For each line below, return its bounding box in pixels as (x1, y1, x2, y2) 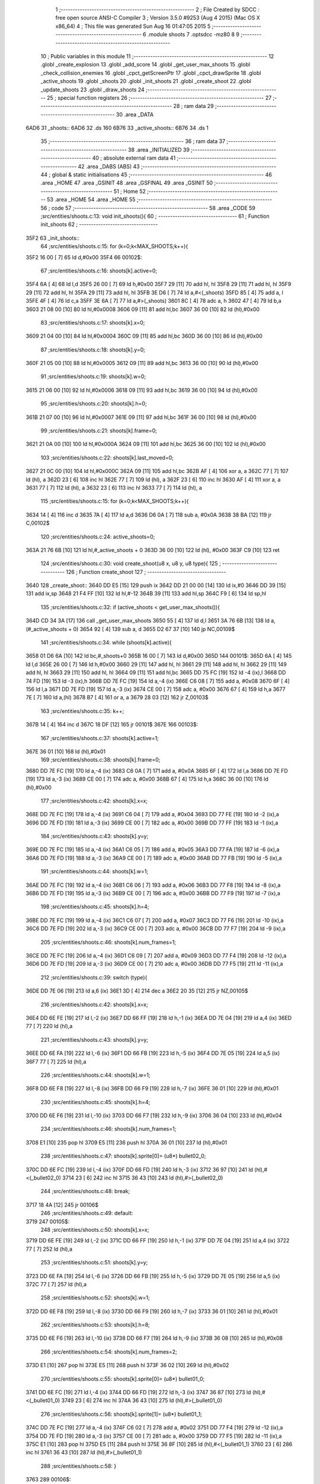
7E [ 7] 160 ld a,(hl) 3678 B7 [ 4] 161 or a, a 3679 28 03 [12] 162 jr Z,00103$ (25, 694, 209, 701)
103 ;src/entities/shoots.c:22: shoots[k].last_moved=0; (40, 454, 174, 461)
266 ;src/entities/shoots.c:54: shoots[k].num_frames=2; (40, 1348, 177, 1355)
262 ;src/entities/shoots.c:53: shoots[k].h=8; (40, 1321, 151, 1328)
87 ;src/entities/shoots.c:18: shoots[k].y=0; (40, 346, 145, 353)
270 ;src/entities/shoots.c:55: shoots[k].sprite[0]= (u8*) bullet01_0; (40, 1375, 205, 1382)
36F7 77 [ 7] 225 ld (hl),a (25, 1058, 87, 1065)
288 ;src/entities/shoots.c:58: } (40, 1462, 117, 1469)
